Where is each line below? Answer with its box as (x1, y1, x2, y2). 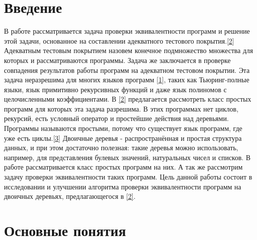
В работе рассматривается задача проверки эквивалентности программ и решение (4, 26, 250, 36)
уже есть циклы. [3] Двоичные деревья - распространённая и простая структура (4, 132, 242, 143)
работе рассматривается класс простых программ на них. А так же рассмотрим (4, 162, 243, 172)
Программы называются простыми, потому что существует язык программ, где (4, 123, 243, 133)
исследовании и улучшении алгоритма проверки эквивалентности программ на (4, 181, 242, 191)
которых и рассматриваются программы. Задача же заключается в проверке (4, 55, 231, 65)
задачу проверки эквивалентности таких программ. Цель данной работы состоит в (4, 172, 253, 182)
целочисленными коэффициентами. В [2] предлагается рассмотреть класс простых (4, 94, 252, 104)
